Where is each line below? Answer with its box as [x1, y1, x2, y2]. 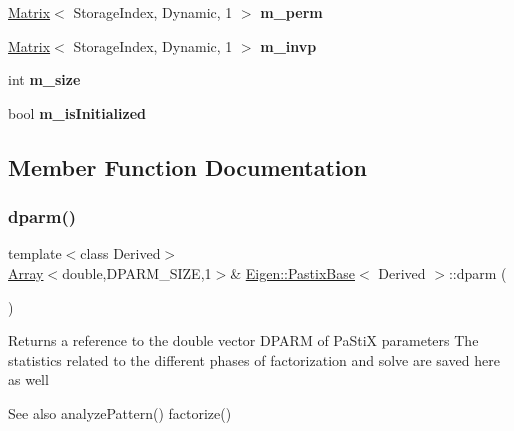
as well [8, 369, 49, 390]
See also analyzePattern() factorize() [8, 402, 232, 423]
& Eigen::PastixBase [230, 262, 355, 283]
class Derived [80, 243, 161, 264]
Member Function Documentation [8, 151, 368, 182]
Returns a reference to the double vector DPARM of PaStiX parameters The [8, 330, 479, 351]
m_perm [260, 2, 323, 22]
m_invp [260, 35, 317, 56]
